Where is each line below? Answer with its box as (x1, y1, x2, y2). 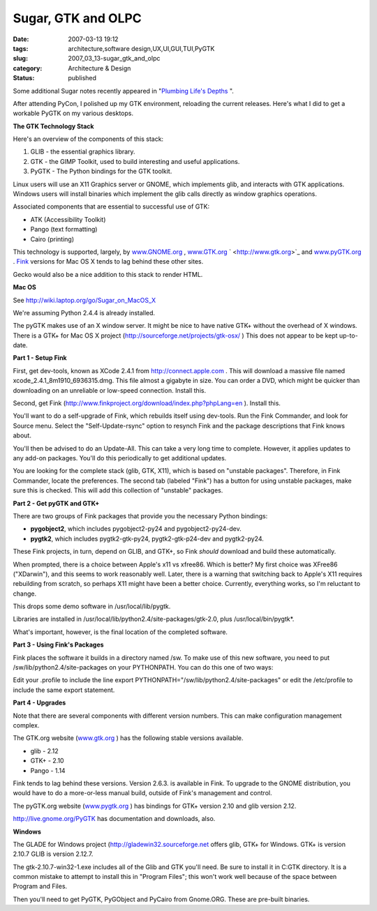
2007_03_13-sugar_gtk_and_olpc (68, 54, 161, 63)
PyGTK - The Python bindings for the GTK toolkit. (30, 167, 172, 176)
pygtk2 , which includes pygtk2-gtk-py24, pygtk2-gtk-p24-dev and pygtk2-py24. (30, 534, 265, 543)
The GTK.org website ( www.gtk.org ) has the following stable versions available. (13, 734, 244, 742)
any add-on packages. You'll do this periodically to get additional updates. (13, 454, 227, 462)
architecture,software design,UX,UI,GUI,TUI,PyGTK (68, 44, 215, 52)
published (68, 74, 97, 82)
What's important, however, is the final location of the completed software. (13, 628, 228, 636)
